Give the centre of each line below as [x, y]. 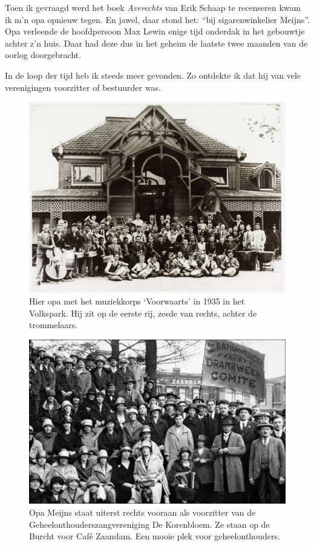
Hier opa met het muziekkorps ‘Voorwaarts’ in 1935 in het [137, 301]
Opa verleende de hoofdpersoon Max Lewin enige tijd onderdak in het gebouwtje [155, 31]
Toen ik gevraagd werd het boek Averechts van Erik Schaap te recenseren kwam [153, 7]
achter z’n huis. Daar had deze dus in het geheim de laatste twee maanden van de [156, 43]
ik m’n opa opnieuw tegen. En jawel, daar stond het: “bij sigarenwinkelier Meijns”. [157, 19]
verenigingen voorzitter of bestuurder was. [83, 87]
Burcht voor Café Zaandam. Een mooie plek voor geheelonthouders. [155, 536]
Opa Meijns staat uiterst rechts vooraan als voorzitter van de [142, 512]
